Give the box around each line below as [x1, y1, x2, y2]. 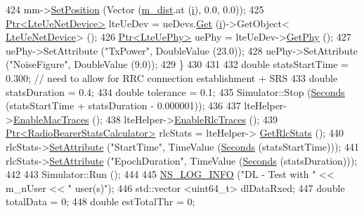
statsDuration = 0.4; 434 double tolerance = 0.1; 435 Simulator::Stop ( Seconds [6, 84, 345, 99]
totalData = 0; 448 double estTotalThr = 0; [6, 194, 195, 209]
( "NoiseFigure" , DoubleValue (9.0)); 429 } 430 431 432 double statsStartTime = [6, 57, 349, 71]
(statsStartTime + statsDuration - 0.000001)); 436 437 [6, 98, 241, 113]
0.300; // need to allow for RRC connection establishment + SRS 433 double [6, 70, 338, 85]
